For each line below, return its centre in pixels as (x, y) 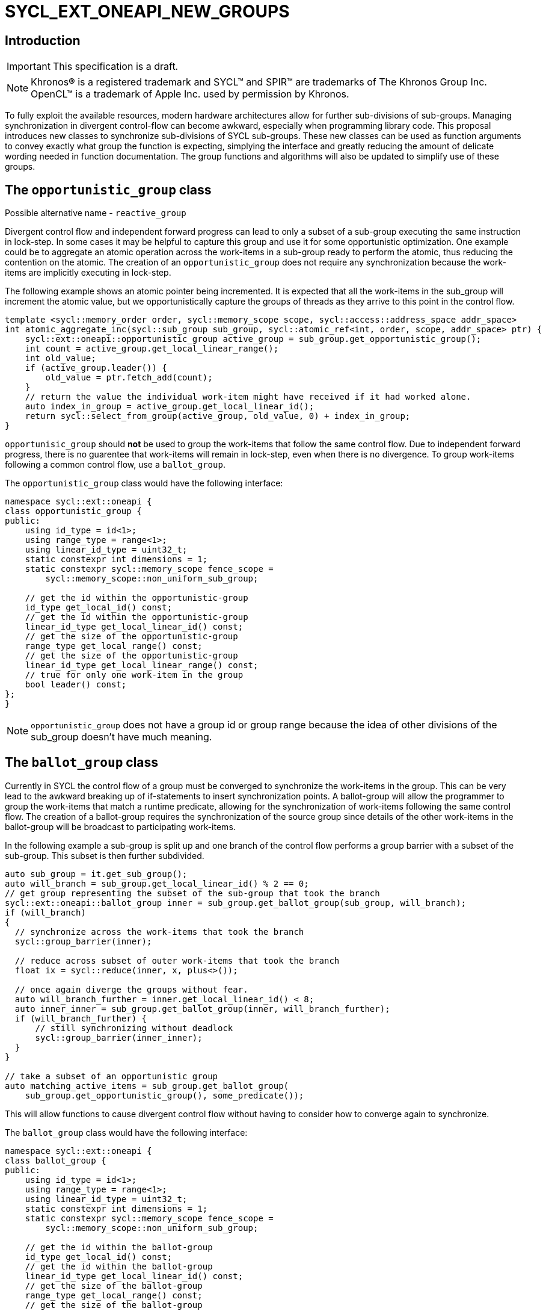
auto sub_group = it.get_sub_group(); (96, 874)
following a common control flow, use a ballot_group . (115, 465)
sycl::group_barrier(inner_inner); (119, 1037)
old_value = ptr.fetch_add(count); (129, 378)
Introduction (43, 40)
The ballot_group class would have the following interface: (126, 1132)
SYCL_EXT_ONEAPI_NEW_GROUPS (147, 11)
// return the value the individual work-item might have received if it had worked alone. (248, 397)
